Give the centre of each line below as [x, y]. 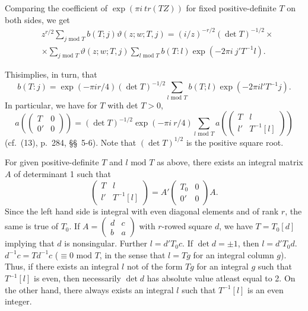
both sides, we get [37, 19]
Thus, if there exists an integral [62, 266]
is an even [266, 289]
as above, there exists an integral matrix [230, 162]
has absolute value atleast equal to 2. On [221, 278]
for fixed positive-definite [231, 8]
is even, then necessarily [77, 278]
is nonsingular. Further [106, 243]
